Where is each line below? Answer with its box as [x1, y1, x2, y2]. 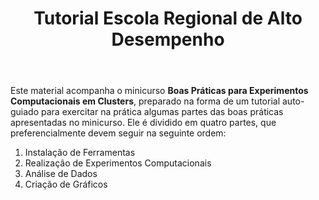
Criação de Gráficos [24, 178, 108, 191]
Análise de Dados [24, 168, 98, 180]
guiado [10, 106, 40, 118]
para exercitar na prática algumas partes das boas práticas [41, 106, 284, 118]
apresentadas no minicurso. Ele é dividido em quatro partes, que [10, 117, 277, 129]
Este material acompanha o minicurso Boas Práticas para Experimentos [10, 85, 309, 97]
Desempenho [111, 28, 225, 51]
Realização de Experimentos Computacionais [24, 157, 212, 169]
